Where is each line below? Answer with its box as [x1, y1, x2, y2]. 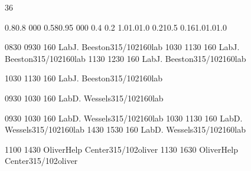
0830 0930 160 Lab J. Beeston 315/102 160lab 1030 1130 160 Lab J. [5, 41, 240, 53]
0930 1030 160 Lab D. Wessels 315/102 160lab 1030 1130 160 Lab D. [5, 111, 243, 124]
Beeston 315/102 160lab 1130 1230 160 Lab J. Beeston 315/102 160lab [5, 52, 246, 64]
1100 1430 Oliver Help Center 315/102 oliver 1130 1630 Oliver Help [5, 143, 238, 155]
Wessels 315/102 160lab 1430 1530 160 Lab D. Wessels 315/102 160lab [5, 123, 246, 136]
